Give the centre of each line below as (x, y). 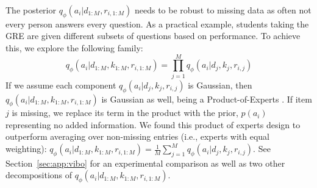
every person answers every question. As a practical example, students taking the (157, 23)
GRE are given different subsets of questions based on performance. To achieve (153, 36)
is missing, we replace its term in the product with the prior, (125, 113)
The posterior (31, 10)
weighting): (26, 149)
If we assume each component (61, 85)
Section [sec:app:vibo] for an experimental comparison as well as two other (145, 163)
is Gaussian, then (220, 85)
